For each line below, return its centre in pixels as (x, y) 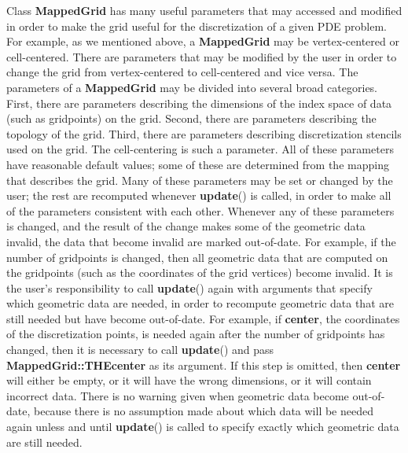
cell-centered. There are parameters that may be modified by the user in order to (202, 56)
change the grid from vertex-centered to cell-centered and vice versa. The (182, 72)
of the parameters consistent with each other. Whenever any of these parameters (200, 210)
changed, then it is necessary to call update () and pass (140, 350)
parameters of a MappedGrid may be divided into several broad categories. (192, 87)
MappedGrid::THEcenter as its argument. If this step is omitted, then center (204, 365)
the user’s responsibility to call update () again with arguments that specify (189, 287)
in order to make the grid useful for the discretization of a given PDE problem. (197, 26)
